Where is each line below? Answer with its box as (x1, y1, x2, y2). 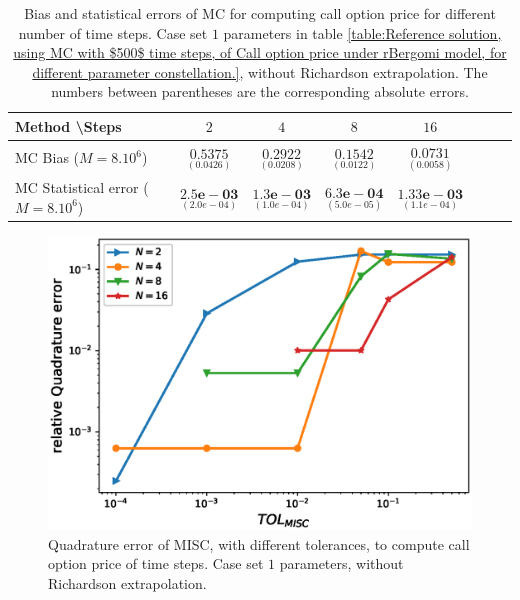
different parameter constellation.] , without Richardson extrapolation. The (32, 61, 488, 82)
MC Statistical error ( (15, 177, 149, 198)
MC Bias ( (15, 147, 80, 168)
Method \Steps (15, 115, 122, 136)
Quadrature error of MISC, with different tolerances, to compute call (48, 533, 470, 554)
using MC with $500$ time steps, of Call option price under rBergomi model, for (13, 42, 507, 63)
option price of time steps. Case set (48, 553, 264, 574)
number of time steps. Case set (18, 22, 208, 43)
